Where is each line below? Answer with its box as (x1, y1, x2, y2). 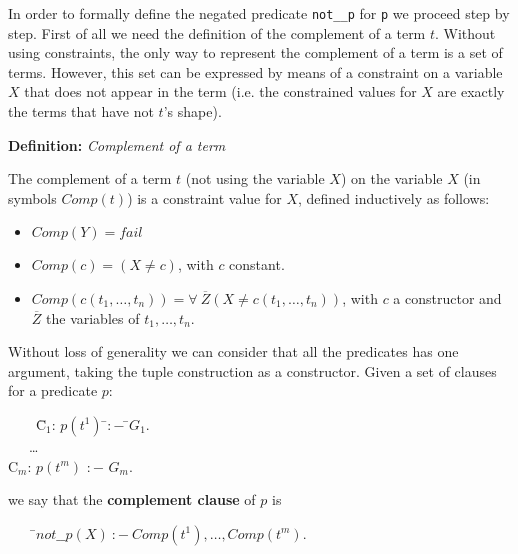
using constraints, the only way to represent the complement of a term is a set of (8, 42, 503, 63)
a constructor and (393, 288, 502, 308)
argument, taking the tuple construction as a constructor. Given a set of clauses (8, 360, 497, 381)
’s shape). (163, 101, 222, 122)
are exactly (437, 81, 505, 102)
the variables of (46, 307, 140, 328)
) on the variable (340, 168, 443, 189)
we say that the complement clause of (8, 489, 256, 510)
